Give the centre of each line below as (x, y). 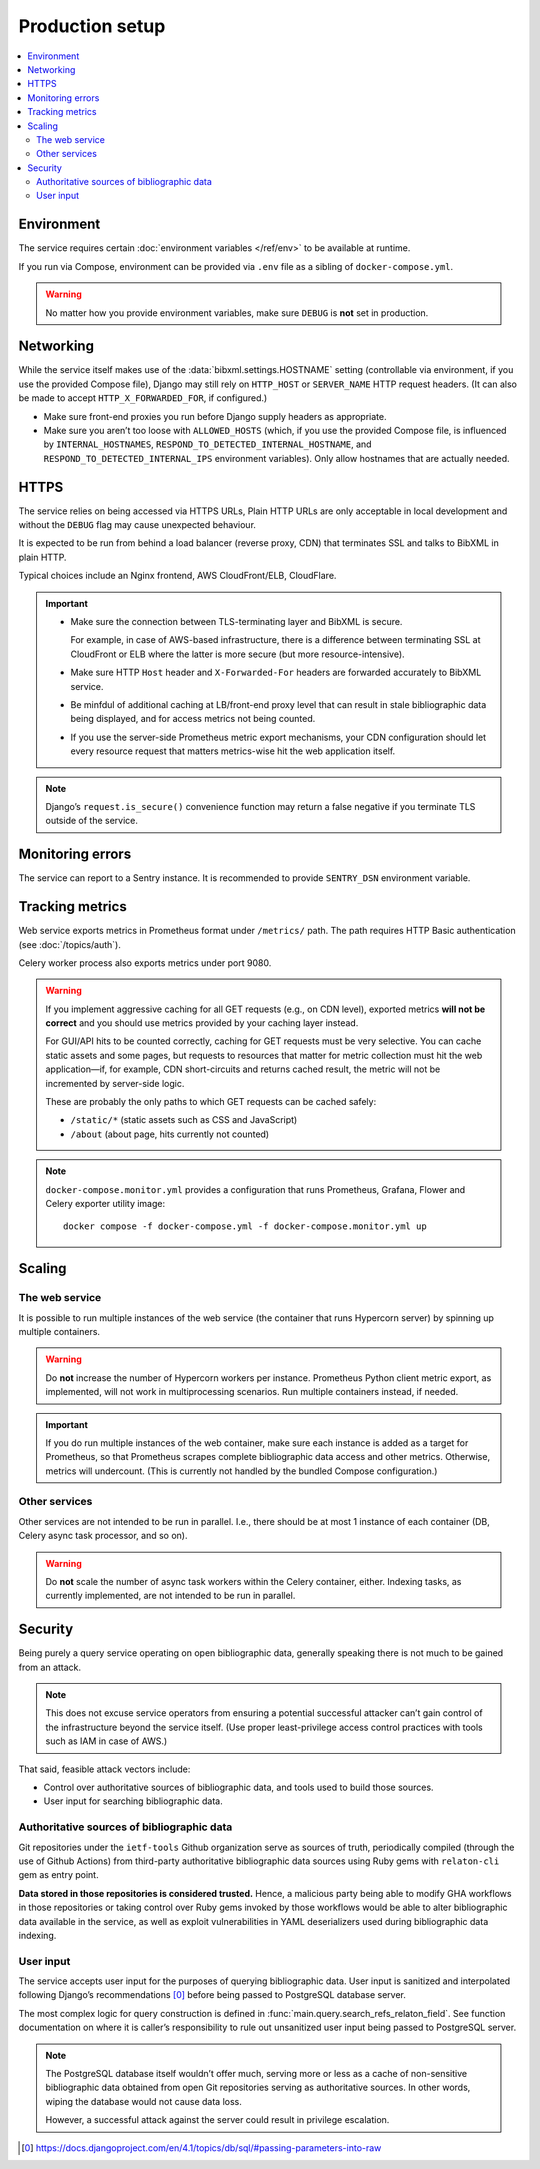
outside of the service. (92, 821)
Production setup (92, 26)
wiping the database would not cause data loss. (143, 2101)
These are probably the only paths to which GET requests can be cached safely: (211, 1102)
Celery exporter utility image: (105, 1203)
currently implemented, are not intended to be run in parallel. (170, 1596)
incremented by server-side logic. (115, 1083)
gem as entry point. (58, 1875)
